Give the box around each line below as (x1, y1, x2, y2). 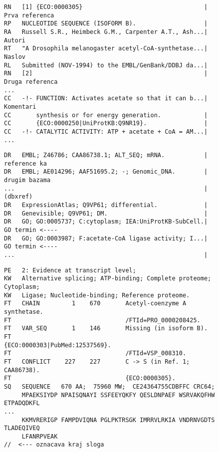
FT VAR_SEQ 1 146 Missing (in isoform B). (4, 325, 208, 332)
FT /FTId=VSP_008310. (4, 350, 187, 357)
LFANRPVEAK (21, 433, 58, 440)
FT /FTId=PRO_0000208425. (4, 316, 201, 324)
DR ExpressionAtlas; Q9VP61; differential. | (4, 202, 208, 209)
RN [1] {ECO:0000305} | (4, 3, 208, 10)
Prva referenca (4, 11, 54, 19)
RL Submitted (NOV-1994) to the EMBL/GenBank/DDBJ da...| (4, 61, 208, 69)
